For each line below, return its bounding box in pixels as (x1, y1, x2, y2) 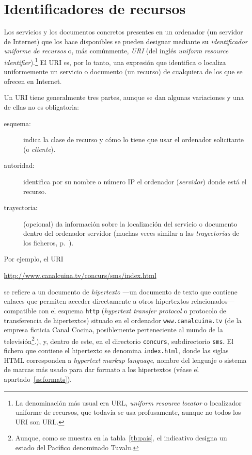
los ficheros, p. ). (23, 237, 74, 247)
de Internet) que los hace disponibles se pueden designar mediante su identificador (4, 36, 248, 46)
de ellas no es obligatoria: (4, 101, 79, 112)
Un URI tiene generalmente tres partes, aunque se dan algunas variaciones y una (4, 92, 244, 102)
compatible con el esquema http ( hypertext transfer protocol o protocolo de (4, 305, 226, 315)
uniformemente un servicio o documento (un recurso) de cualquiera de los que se (4, 66, 243, 77)
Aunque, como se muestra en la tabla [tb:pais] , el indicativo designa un (15, 433, 227, 443)
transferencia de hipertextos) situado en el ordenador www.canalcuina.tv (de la (4, 315, 242, 325)
